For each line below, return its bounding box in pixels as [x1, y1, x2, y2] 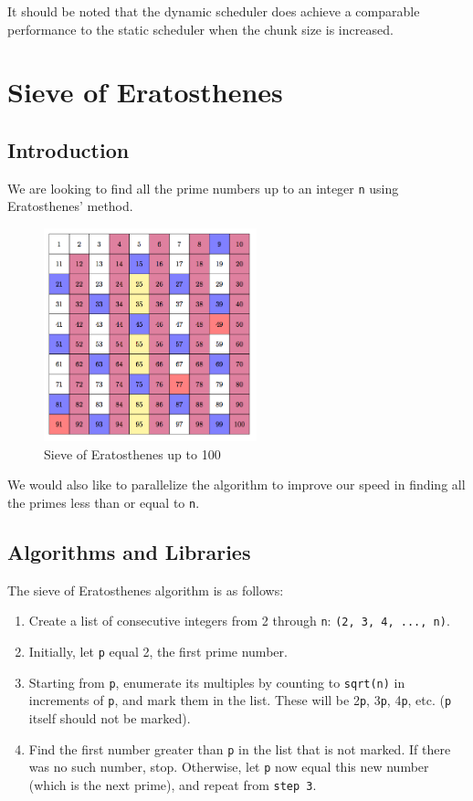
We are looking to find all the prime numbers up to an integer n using [7, 178, 399, 197]
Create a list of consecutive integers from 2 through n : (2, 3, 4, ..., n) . [28, 611, 450, 630]
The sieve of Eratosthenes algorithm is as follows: [7, 580, 284, 599]
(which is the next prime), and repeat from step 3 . [28, 775, 317, 794]
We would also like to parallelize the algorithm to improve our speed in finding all [7, 475, 466, 494]
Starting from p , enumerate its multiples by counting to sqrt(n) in [28, 672, 405, 691]
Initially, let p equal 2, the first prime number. [28, 642, 288, 661]
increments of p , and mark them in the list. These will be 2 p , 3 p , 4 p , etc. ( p [28, 690, 452, 710]
